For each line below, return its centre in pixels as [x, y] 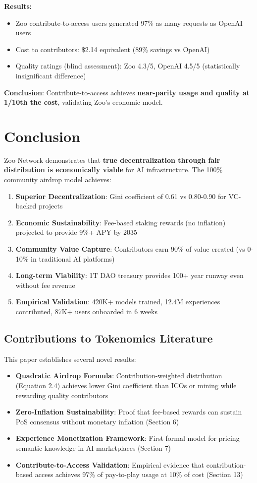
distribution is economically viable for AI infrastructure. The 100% [113, 170]
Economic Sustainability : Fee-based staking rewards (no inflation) [121, 222]
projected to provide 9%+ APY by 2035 [77, 232]
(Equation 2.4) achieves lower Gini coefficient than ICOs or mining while [126, 385]
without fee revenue [45, 285]
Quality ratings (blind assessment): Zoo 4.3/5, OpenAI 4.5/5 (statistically [128, 66]
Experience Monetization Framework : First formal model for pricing [128, 438]
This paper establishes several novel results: [70, 359]
